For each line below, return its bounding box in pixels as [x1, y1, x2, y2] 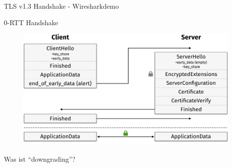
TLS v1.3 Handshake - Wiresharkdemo [4, 1, 119, 11]
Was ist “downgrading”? [4, 153, 75, 164]
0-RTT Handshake [4, 17, 58, 27]
